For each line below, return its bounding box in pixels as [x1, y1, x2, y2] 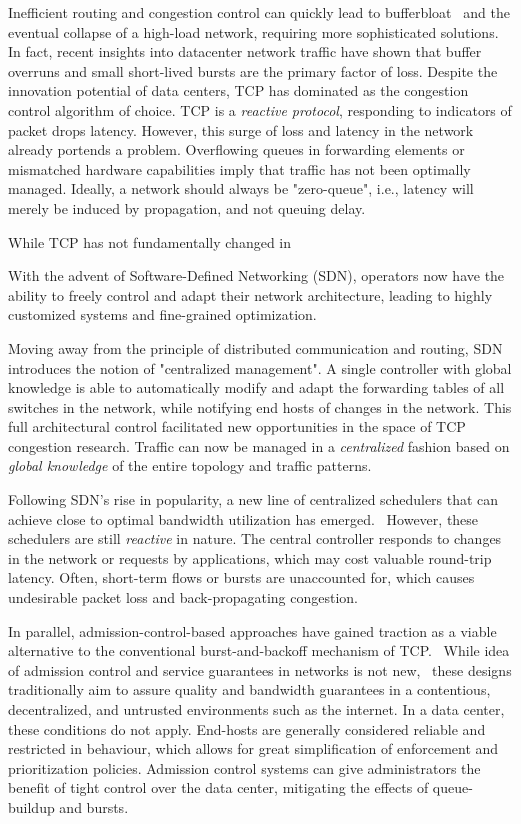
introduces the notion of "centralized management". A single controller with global [8, 357, 512, 378]
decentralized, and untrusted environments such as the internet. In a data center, [8, 699, 505, 719]
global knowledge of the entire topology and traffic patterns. [8, 455, 372, 476]
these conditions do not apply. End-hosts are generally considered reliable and [8, 718, 486, 739]
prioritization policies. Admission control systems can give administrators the [8, 757, 481, 778]
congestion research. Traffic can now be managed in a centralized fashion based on [8, 435, 510, 456]
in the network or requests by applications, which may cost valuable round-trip [8, 547, 492, 568]
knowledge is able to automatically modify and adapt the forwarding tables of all [8, 377, 505, 398]
